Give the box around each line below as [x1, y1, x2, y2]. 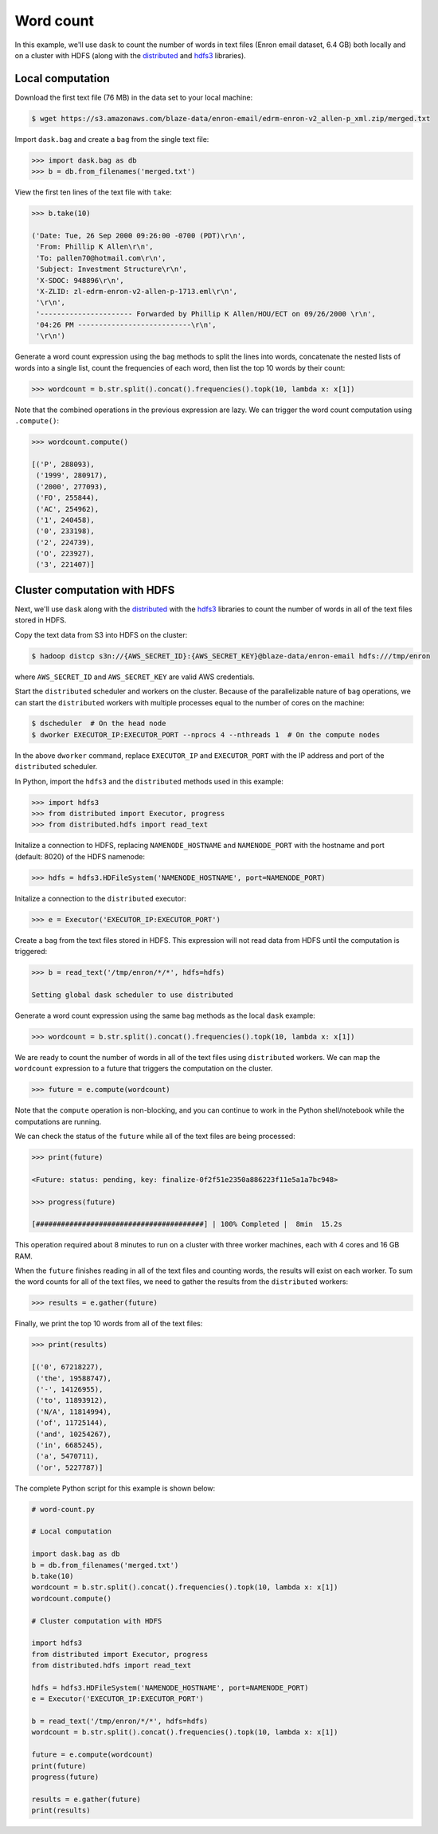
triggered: [14, 947, 48, 956]
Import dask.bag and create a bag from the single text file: [14, 134, 209, 143]
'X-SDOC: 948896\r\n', [36, 276, 125, 285]
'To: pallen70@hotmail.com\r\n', [36, 253, 166, 262]
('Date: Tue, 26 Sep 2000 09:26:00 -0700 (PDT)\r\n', [31, 231, 246, 240]
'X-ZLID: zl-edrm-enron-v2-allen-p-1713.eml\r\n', [36, 287, 238, 296]
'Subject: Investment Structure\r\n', [36, 265, 187, 274]
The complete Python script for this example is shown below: [14, 1483, 216, 1493]
